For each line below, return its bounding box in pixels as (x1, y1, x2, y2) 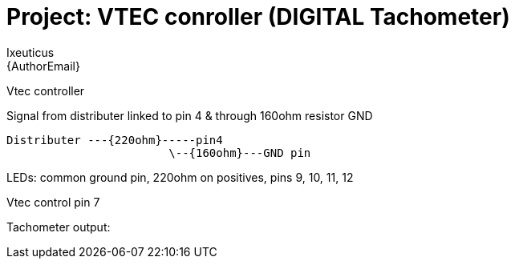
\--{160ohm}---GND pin (168, 146, 311, 159)
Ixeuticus (6, 45, 55, 59)
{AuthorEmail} (6, 58, 80, 73)
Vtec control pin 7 (6, 195, 100, 209)
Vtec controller (6, 83, 85, 98)
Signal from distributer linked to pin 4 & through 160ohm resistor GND (6, 108, 373, 122)
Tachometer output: (6, 219, 111, 234)
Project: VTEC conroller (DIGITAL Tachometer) (6, 3, 510, 30)
